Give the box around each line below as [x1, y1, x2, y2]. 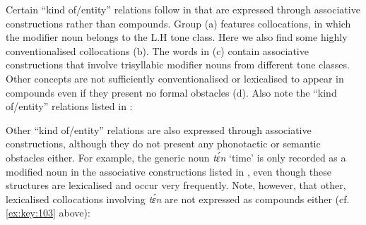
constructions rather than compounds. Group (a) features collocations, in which [6, 16, 351, 30]
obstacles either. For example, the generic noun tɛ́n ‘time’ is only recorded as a [6, 150, 346, 164]
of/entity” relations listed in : [6, 99, 133, 114]
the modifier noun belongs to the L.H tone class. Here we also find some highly [6, 30, 348, 44]
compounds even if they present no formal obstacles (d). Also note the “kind [6, 85, 337, 99]
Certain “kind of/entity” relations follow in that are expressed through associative [6, 2, 360, 16]
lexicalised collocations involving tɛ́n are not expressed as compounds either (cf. [6, 191, 350, 206]
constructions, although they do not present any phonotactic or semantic [6, 136, 321, 151]
